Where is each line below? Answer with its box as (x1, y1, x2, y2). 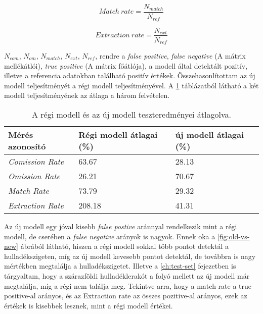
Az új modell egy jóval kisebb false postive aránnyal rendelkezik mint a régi (4, 221, 237, 231)
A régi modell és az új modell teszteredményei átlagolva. (32, 109, 231, 120)
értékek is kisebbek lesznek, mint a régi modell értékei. (4, 300, 173, 310)
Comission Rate (8, 155, 64, 167)
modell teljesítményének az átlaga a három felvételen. (4, 90, 170, 100)
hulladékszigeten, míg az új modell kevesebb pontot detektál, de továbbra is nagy (4, 250, 256, 261)
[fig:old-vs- (217, 231, 250, 241)
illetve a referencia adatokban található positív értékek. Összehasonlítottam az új (4, 70, 255, 81)
